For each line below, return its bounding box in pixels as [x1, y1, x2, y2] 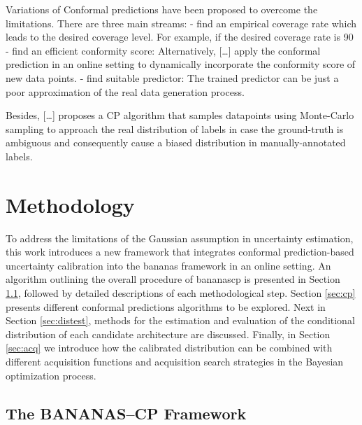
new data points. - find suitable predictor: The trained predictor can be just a [6, 70, 339, 85]
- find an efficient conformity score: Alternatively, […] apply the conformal [6, 43, 321, 57]
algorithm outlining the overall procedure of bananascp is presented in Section [6, 272, 340, 286]
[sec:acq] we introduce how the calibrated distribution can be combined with [6, 340, 333, 355]
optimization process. [6, 368, 96, 382]
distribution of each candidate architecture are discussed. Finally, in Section [6, 326, 331, 341]
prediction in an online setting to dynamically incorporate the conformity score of [6, 57, 356, 71]
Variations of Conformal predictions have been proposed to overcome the [6, 2, 318, 16]
